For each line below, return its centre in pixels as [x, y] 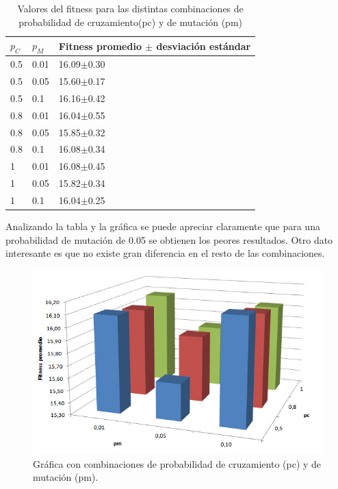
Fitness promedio [100, 46]
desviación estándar [204, 46]
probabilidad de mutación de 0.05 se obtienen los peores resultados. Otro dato [169, 239]
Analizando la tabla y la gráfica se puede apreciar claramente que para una [163, 226]
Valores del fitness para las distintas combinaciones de [130, 8]
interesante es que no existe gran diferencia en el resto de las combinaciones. [165, 253]
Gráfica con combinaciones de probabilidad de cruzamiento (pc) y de [177, 463]
